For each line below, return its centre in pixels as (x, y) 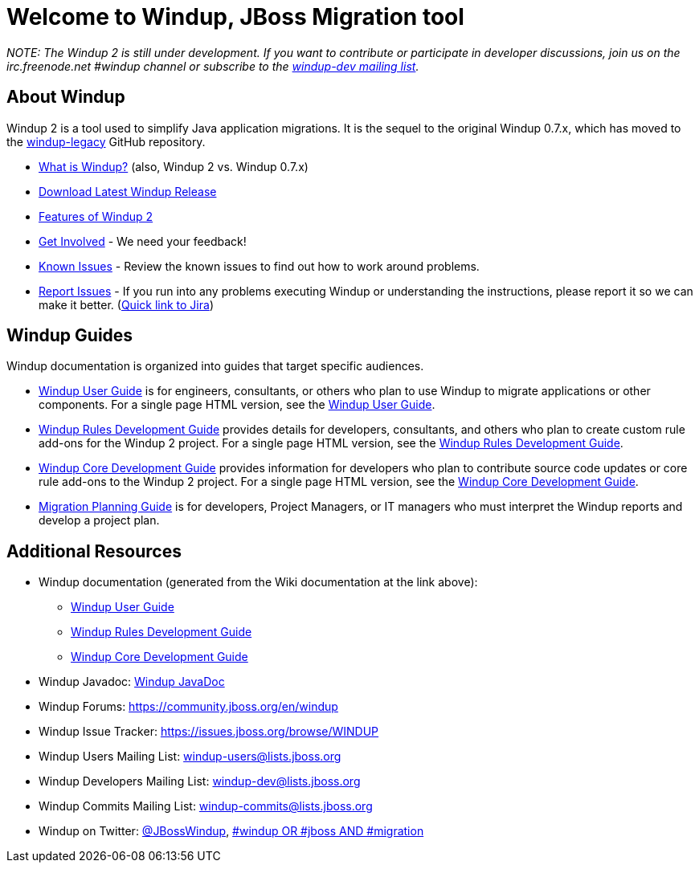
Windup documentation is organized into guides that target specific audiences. (215, 366)
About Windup (66, 97)
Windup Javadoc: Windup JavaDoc (132, 682)
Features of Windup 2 (96, 216)
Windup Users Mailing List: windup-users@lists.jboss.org (190, 757)
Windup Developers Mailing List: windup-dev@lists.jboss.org (200, 781)
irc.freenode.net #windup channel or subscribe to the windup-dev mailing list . (213, 66)
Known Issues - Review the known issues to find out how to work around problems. (259, 266)
